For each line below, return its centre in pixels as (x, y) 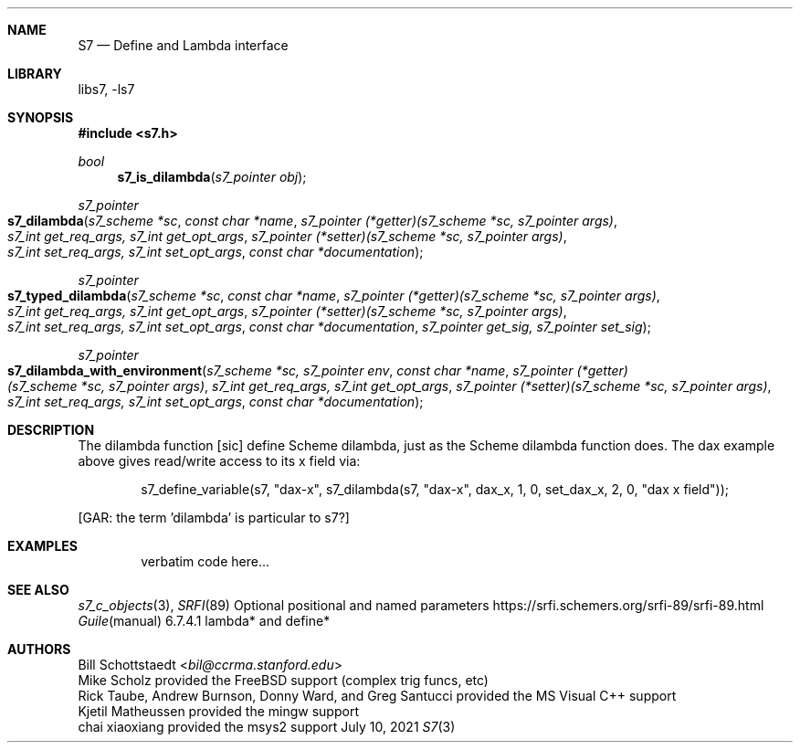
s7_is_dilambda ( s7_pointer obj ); (212, 177)
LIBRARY (35, 74)
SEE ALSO (38, 590)
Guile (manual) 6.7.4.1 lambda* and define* (204, 621)
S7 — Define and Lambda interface (183, 45)
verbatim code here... (205, 561)
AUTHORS (39, 649)
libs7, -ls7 (106, 89)
